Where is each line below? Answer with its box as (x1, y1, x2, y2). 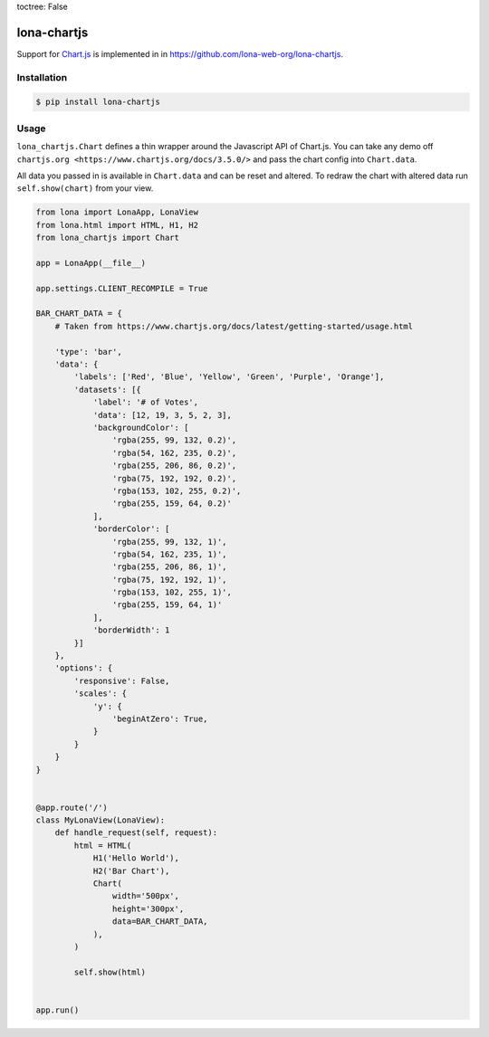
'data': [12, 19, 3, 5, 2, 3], (92, 410, 233, 420)
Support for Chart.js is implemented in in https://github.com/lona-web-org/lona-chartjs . (16, 48, 344, 59)
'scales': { (73, 689, 127, 699)
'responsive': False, (73, 675, 170, 686)
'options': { (54, 663, 113, 673)
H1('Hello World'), (92, 853, 180, 863)
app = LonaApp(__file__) (35, 258, 147, 268)
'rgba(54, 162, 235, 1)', (111, 548, 227, 559)
